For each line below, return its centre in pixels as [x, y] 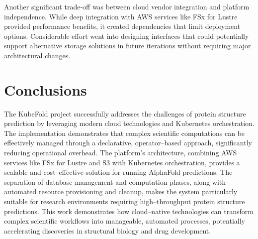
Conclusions [45, 89]
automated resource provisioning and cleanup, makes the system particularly [121, 191]
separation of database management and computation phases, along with [115, 181]
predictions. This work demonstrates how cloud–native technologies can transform [129, 211]
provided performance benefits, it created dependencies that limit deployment [122, 26]
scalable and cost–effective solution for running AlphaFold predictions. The [118, 172]
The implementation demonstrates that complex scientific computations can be [125, 133]
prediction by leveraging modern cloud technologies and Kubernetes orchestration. [129, 123]
